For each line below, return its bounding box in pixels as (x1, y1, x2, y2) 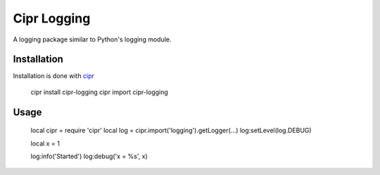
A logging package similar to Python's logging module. (13, 35, 172, 44)
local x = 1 (30, 139, 60, 148)
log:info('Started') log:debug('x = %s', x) (30, 152, 148, 161)
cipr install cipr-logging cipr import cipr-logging (30, 88, 168, 96)
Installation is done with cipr (13, 72, 95, 80)
